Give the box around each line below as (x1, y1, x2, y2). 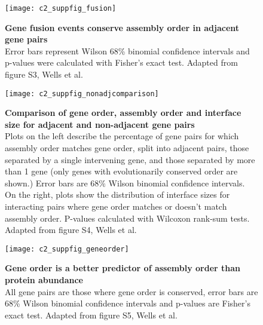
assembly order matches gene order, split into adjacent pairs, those (5, 142, 249, 154)
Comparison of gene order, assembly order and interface (5, 106, 241, 119)
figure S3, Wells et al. (5, 68, 83, 81)
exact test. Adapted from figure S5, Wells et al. (5, 308, 178, 321)
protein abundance (5, 274, 83, 286)
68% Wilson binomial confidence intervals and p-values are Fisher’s (5, 297, 250, 309)
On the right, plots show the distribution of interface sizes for (5, 188, 230, 201)
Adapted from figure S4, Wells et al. (5, 223, 137, 236)
